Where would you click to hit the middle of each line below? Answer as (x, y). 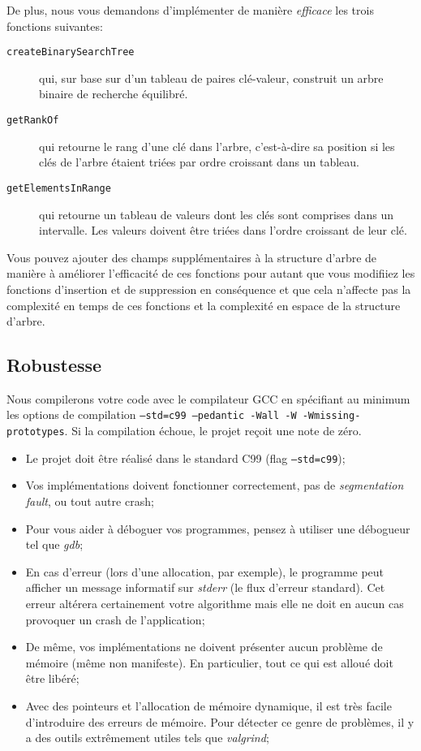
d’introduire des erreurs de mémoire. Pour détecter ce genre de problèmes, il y (220, 721)
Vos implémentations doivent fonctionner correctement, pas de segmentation (215, 485)
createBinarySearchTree (71, 52)
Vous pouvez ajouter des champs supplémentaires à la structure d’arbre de (192, 257)
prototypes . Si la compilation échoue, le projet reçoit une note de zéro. (184, 431)
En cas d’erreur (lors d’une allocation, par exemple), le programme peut (205, 571)
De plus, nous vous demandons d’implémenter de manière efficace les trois (190, 10)
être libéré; (52, 678)
